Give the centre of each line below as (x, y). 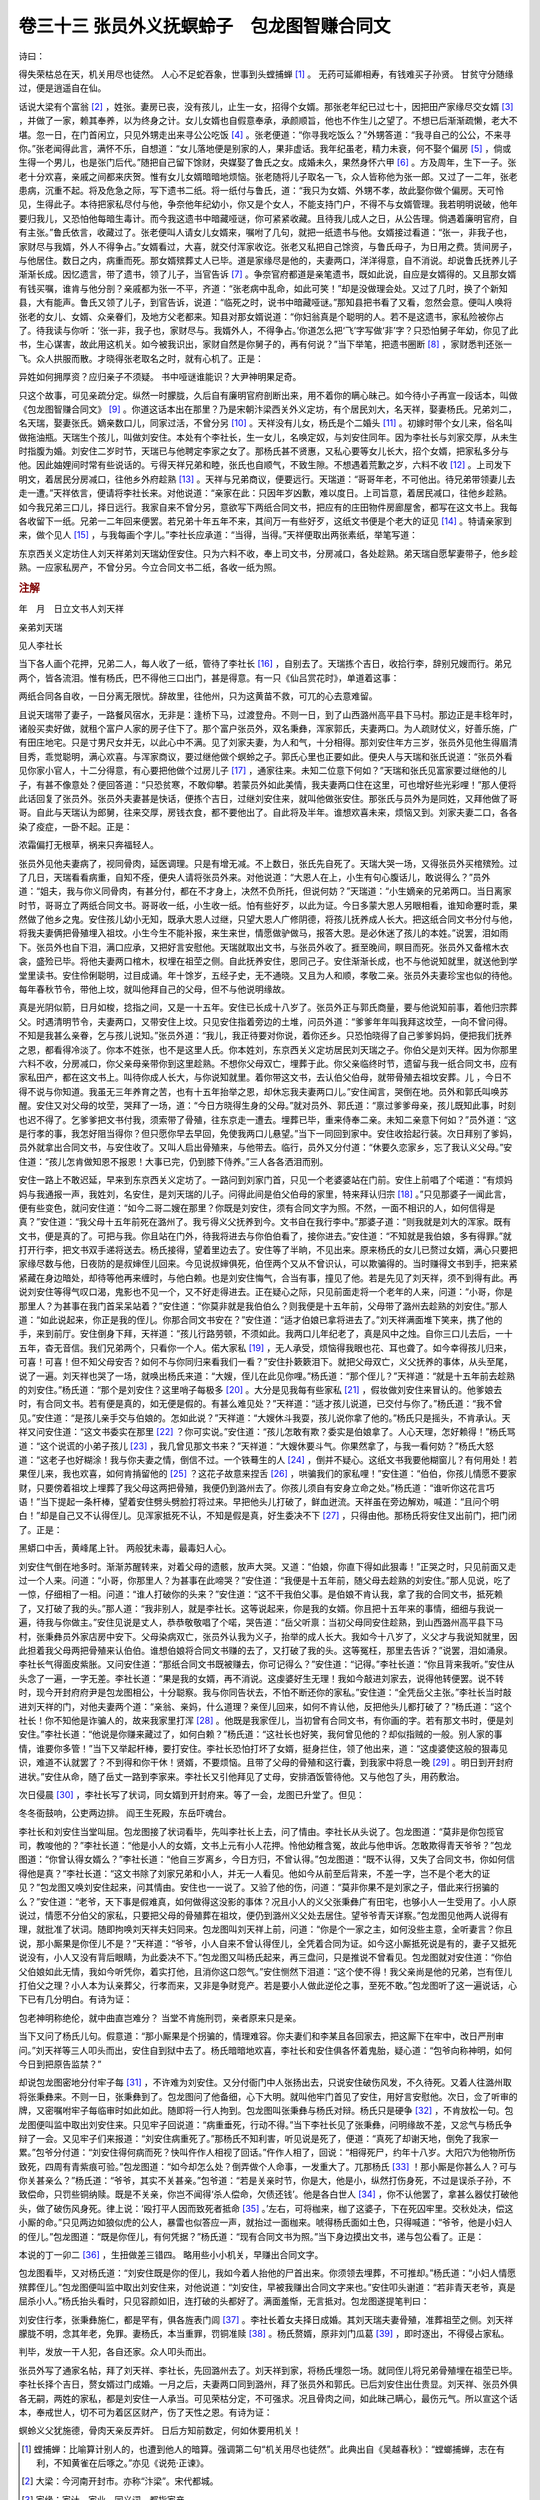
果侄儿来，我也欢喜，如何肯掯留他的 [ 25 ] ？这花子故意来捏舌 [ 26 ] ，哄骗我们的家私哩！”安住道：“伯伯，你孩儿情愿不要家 (267, 1474)
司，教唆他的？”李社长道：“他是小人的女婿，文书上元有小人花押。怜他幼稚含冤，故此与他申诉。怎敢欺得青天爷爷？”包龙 (265, 1846)
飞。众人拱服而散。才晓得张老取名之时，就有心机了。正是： (141, 358)
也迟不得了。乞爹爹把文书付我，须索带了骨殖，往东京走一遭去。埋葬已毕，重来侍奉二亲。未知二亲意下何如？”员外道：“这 (267, 1119)
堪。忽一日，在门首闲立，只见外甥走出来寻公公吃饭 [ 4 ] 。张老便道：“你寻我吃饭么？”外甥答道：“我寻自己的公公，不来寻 (265, 134)
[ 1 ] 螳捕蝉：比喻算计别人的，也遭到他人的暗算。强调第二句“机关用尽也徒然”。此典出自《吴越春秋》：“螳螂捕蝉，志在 (259, 2449)
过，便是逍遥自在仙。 (62, 88)
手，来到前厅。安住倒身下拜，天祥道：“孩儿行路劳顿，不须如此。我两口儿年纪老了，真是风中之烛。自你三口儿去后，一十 (266, 1334)
